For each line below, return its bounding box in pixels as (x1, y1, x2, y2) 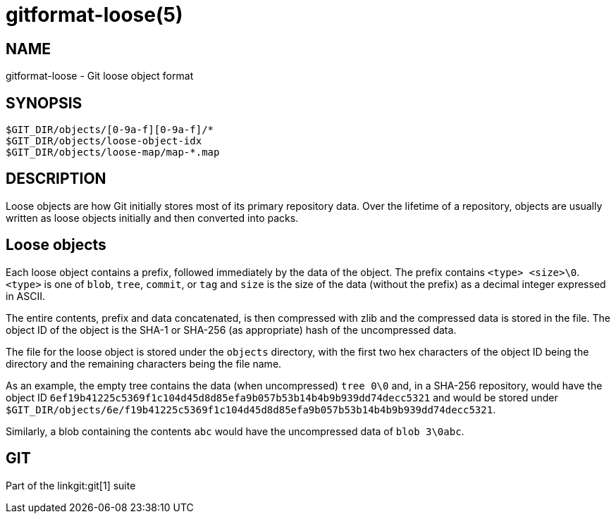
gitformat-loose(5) (6, 3, 183, 27)
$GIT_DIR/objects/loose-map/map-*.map (6, 146, 220, 158)
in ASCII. (6, 289, 46, 302)
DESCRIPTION (6, 170, 106, 188)
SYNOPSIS (6, 94, 82, 112)
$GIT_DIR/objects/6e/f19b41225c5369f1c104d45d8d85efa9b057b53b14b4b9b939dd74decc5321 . (6, 403, 496, 415)
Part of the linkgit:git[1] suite (6, 479, 136, 492)
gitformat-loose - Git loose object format (6, 70, 194, 82)
